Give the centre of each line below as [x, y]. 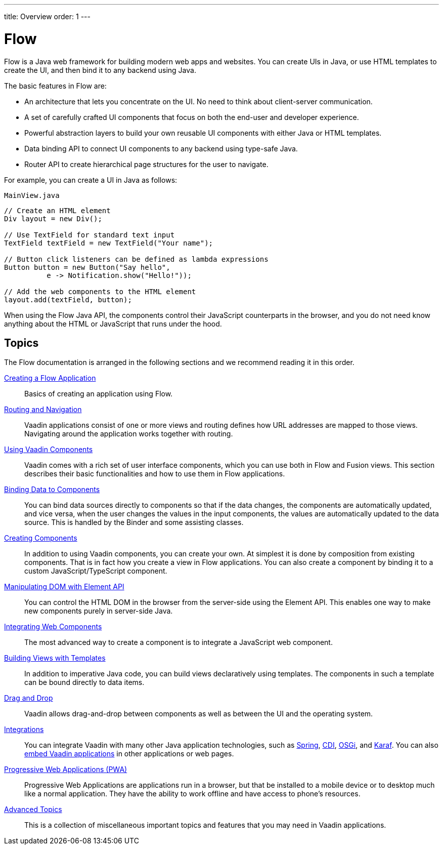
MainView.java [32, 195]
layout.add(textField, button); [68, 299]
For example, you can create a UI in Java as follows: [91, 180]
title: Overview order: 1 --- [47, 16]
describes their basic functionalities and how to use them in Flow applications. [155, 474]
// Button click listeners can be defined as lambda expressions [136, 259]
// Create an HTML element [57, 210]
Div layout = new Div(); [53, 218]
